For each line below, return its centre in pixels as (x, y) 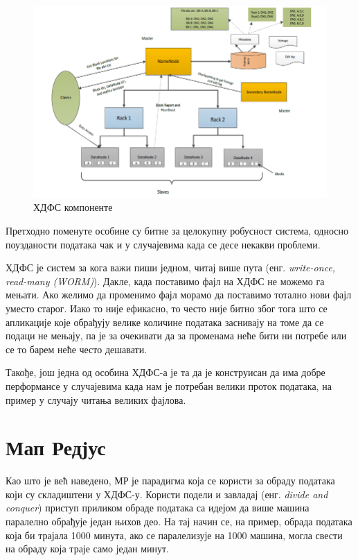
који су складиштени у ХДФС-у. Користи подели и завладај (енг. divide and (167, 494)
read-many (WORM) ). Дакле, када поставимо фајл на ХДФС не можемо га (165, 281)
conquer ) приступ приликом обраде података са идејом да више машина (158, 508)
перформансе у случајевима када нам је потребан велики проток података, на (169, 385)
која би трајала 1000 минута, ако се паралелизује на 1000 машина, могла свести (174, 535)
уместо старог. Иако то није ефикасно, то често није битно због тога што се (167, 308)
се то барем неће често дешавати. (77, 349)
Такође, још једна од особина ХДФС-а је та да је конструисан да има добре (165, 372)
